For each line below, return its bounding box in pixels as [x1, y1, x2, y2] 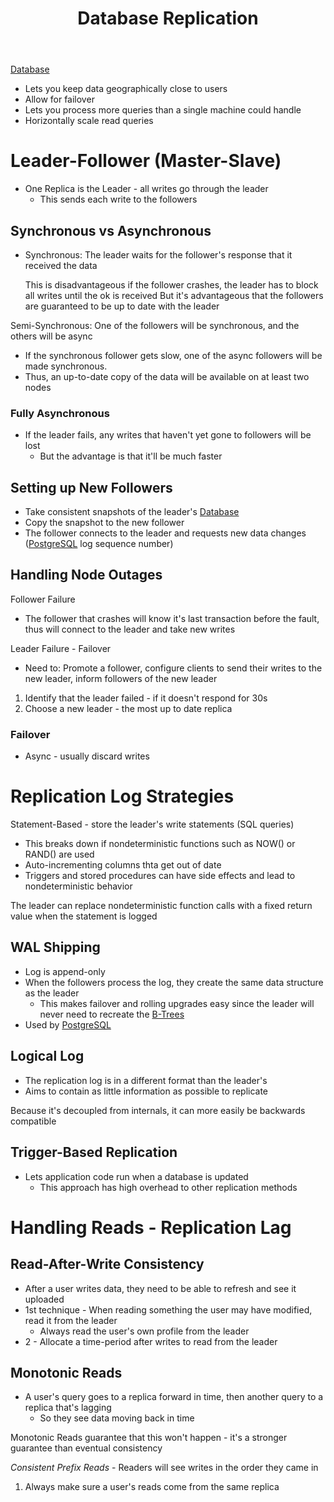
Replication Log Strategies [10, 785, 235, 808]
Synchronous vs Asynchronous [10, 222, 212, 239]
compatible [10, 1115, 57, 1127]
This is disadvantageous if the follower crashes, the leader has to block [24, 278, 319, 291]
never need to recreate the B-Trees [39, 1008, 185, 1020]
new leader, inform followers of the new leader [24, 672, 218, 684]
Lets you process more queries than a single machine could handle [24, 104, 302, 116]
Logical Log [10, 1048, 85, 1065]
